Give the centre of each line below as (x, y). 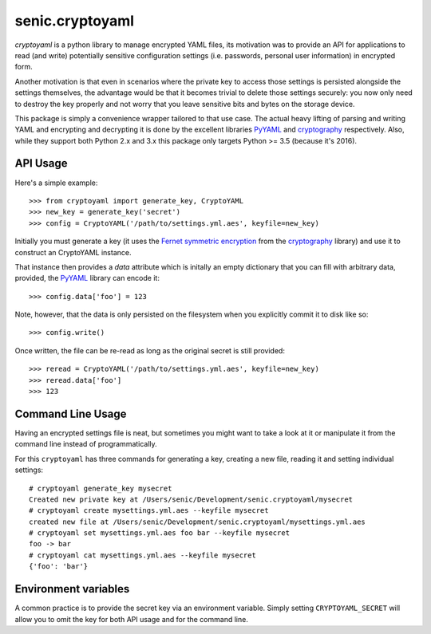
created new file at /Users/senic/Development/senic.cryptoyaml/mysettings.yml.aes (198, 522)
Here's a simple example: (56, 183)
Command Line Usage (71, 413)
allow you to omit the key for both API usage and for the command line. (132, 619)
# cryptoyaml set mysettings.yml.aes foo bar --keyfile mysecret (160, 533)
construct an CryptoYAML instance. (73, 252)
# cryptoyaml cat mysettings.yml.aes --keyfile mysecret (143, 555)
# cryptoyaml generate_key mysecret (101, 488)
